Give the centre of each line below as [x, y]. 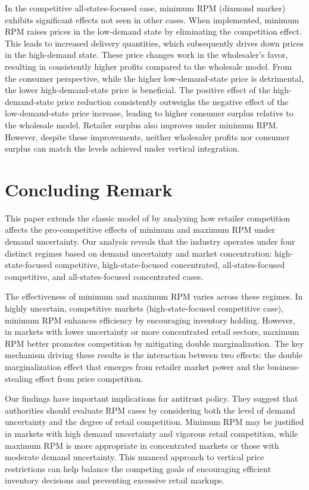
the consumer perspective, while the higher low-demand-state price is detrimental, [154, 78]
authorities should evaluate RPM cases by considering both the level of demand [150, 410]
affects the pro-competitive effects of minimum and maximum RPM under [140, 229]
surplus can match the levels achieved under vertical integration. [122, 148]
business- [283, 366]
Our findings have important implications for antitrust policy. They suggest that [152, 398]
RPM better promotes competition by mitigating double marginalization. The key [154, 343]
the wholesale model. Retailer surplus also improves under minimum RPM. [142, 124]
